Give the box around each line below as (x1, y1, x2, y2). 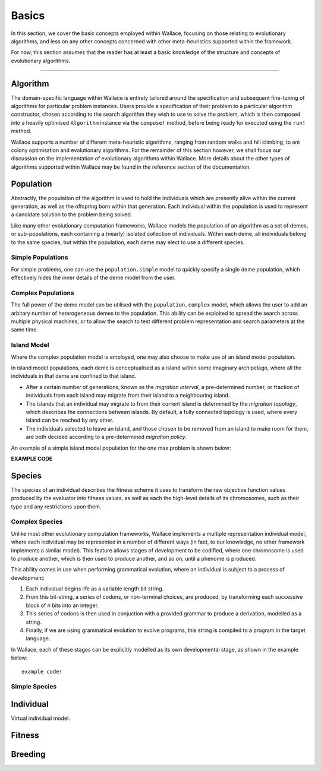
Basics (11, 9, 45, 22)
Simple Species (11, 682, 57, 691)
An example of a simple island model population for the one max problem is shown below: (11, 444, 231, 451)
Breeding (11, 749, 46, 759)
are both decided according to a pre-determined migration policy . (26, 434, 187, 441)
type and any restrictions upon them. (11, 503, 102, 510)
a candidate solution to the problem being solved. (11, 211, 133, 218)
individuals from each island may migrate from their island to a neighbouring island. (26, 392, 230, 399)
